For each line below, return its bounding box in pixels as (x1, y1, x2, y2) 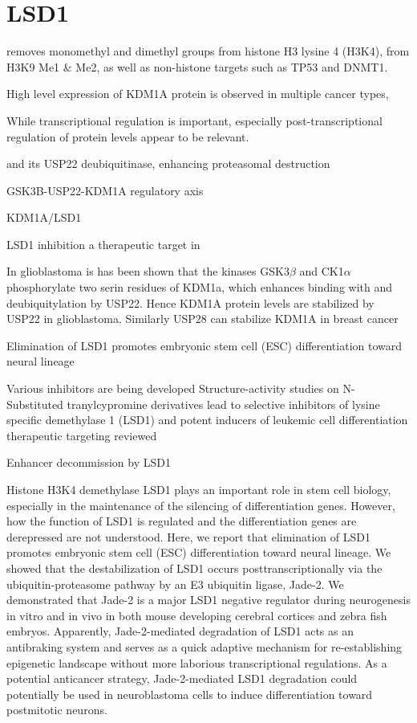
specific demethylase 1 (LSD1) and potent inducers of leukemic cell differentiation (6, 411, 408, 428)
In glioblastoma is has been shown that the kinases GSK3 (6, 263, 289, 280)
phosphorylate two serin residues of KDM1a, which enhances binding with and (6, 279, 393, 296)
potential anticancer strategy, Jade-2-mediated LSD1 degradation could (6, 670, 358, 687)
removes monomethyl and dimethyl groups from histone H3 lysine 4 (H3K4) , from (6, 43, 410, 59)
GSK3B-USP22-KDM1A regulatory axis (6, 182, 204, 198)
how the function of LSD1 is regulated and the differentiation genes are (6, 513, 357, 529)
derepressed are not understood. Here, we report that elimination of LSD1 (6, 528, 370, 545)
